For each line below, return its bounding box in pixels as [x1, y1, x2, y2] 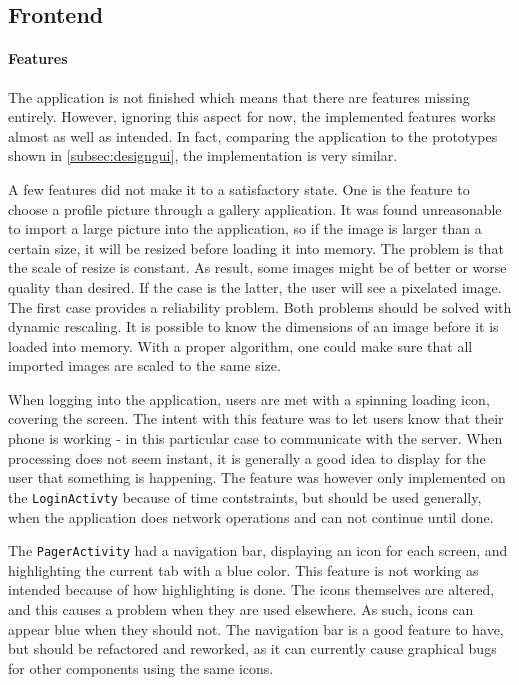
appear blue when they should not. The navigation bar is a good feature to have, [8, 618, 504, 639]
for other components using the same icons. [8, 657, 274, 678]
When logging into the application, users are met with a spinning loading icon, [8, 388, 490, 409]
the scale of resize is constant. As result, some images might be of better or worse [8, 257, 507, 278]
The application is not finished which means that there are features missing [8, 86, 470, 107]
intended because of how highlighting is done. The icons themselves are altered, [8, 579, 495, 600]
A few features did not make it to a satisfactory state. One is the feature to [8, 178, 470, 199]
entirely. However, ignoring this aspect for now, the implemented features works [8, 106, 496, 127]
